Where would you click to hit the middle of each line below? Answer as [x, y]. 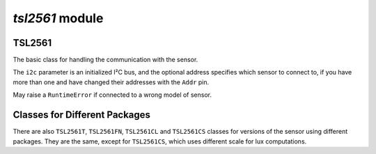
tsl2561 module [58, 18]
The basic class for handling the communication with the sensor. [105, 60]
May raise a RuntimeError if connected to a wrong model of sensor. [112, 95]
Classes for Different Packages [82, 115]
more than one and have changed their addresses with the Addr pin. [111, 82]
